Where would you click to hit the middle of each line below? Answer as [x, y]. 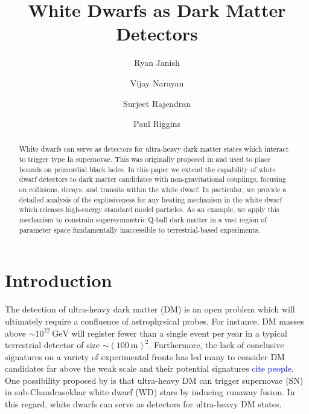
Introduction [59, 280]
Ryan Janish [157, 63]
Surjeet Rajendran [157, 103]
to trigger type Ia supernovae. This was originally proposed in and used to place [145, 159]
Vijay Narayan [157, 82]
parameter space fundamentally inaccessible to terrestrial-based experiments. [139, 229]
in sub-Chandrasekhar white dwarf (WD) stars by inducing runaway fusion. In [150, 392]
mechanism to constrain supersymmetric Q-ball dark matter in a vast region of [143, 220]
